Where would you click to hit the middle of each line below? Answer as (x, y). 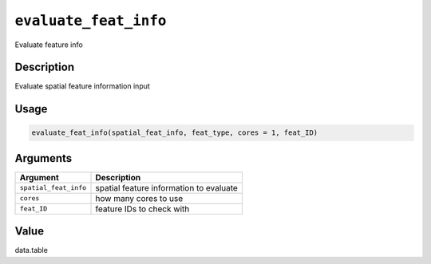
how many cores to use (139, 198)
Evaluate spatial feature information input (83, 86)
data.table (31, 250)
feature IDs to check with (142, 209)
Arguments (43, 158)
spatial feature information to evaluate (167, 187)
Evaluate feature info (49, 45)
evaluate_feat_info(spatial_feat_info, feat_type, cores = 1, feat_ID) (175, 133)
